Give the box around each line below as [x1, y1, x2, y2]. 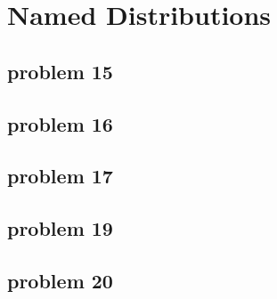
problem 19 [7, 214, 113, 242]
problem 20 [7, 266, 113, 294]
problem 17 [7, 162, 113, 190]
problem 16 [7, 109, 113, 137]
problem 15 [7, 57, 113, 85]
